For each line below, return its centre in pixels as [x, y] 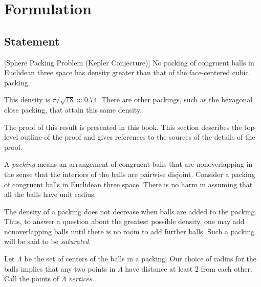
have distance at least [159, 268]
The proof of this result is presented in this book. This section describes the [123, 127]
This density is [27, 100]
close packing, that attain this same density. [73, 109]
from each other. [226, 268]
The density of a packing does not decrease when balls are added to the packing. [130, 211]
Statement [32, 41]
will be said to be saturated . [48, 241]
